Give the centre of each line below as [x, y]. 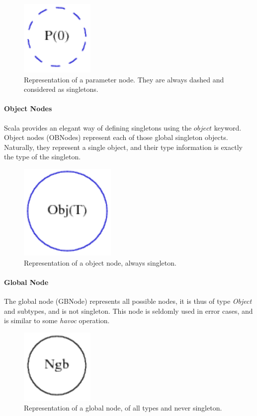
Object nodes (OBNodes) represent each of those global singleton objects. [116, 137]
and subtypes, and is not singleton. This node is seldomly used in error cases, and [128, 311]
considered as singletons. [61, 89]
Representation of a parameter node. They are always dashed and [124, 79]
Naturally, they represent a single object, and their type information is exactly [123, 147]
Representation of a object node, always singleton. [100, 262]
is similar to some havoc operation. [57, 320]
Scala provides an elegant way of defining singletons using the [98, 127]
